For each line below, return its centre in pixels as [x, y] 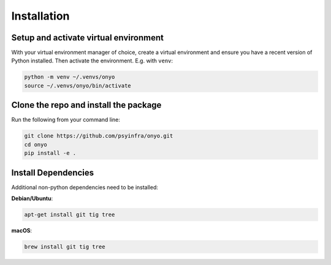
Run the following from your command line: [66, 120]
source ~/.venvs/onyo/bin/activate [78, 85]
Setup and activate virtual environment [87, 38]
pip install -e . [50, 153]
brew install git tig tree [65, 247]
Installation [40, 16]
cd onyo [36, 144]
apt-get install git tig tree [70, 215]
